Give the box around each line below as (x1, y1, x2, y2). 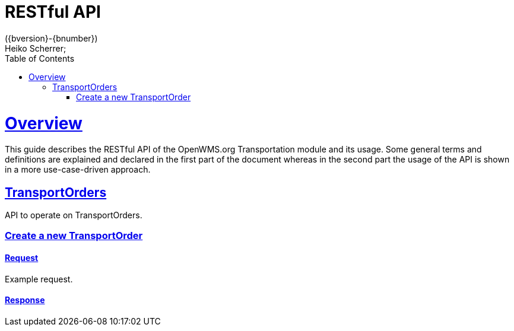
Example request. (5, 273, 73, 284)
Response (5, 295, 45, 305)
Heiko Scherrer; (5, 43, 66, 53)
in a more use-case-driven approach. (5, 164, 151, 175)
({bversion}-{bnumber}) (5, 33, 98, 43)
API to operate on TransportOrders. (5, 210, 142, 221)
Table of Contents (5, 53, 75, 63)
